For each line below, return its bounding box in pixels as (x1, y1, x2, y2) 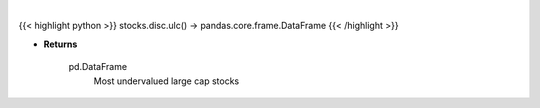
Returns (43, 38, 78, 50)
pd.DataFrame (68, 61, 128, 73)
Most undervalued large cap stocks (93, 75, 240, 87)
